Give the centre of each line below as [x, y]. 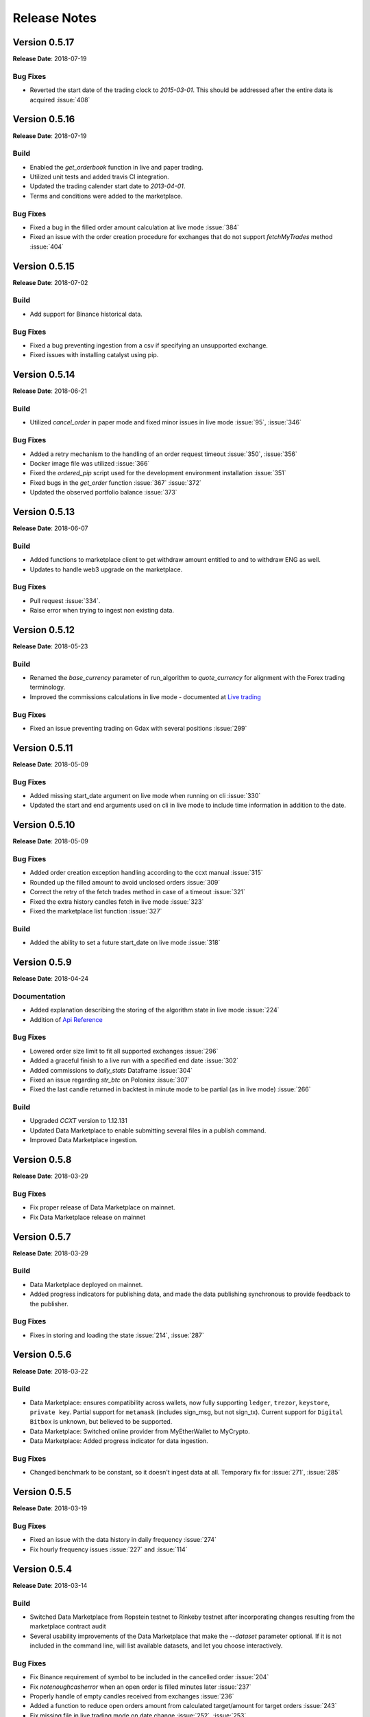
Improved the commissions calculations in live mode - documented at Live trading [146, 696]
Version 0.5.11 [43, 748]
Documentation [39, 996]
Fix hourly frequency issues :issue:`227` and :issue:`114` [109, 1549]
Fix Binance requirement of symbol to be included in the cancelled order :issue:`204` [149, 1677]
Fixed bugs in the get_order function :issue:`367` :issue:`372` [115, 482]
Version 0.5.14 [44, 375]
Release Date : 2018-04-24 [51, 979]
